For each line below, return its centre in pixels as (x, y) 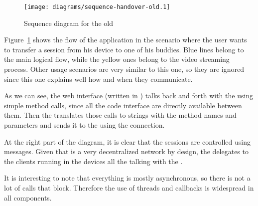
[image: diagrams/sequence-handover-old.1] (97, 7)
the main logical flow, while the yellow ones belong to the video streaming (117, 59)
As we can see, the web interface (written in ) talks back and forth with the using (129, 96)
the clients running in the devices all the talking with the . (93, 161)
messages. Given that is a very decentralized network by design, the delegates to (126, 151)
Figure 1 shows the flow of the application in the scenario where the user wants (126, 40)
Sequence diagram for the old (68, 23)
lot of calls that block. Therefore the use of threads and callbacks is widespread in (129, 187)
